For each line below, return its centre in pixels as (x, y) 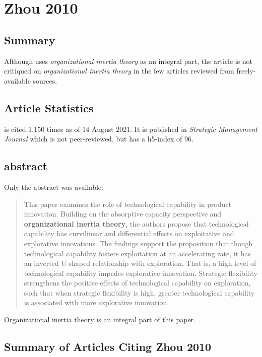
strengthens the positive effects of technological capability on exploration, (137, 283)
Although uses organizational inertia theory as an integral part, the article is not (128, 61)
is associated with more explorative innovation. (96, 302)
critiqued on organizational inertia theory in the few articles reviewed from (119, 71)
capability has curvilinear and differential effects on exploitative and (129, 233)
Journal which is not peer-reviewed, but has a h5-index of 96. (99, 139)
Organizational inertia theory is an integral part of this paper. (100, 319)
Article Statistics (49, 108)
